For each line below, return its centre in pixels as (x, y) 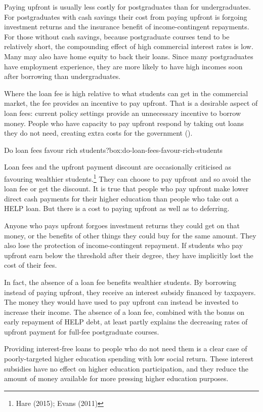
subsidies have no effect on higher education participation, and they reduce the (126, 368)
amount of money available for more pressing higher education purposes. (116, 378)
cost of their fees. (31, 265)
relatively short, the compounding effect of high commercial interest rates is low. (129, 46)
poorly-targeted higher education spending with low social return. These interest (129, 359)
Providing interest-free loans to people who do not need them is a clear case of (126, 348)
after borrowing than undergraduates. (62, 76)
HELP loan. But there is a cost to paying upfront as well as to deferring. (117, 208)
